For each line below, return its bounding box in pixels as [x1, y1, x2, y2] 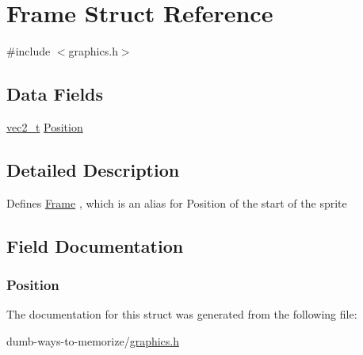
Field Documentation [6, 233, 184, 258]
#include [6, 43, 51, 59]
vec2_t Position [6, 118, 83, 135]
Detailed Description [6, 157, 180, 181]
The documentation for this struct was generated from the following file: [6, 306, 357, 323]
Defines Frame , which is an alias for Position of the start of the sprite [6, 194, 347, 211]
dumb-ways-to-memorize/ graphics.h [6, 332, 179, 349]
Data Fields [6, 82, 104, 106]
